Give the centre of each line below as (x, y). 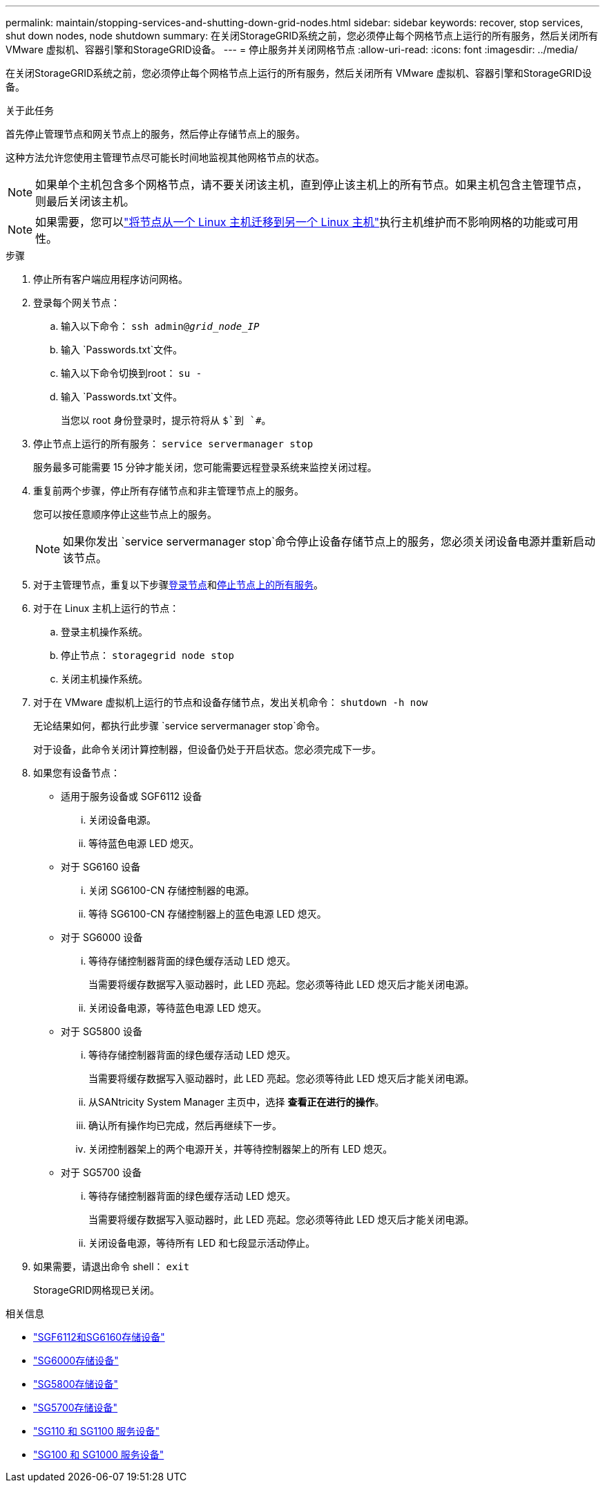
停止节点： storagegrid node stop (147, 655)
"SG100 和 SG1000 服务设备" (99, 1454)
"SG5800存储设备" (76, 1384)
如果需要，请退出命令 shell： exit (112, 1266)
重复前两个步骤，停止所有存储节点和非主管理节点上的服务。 (169, 491)
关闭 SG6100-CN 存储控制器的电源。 (172, 890)
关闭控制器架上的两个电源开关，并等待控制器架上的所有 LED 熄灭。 (241, 1149)
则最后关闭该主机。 (85, 201)
